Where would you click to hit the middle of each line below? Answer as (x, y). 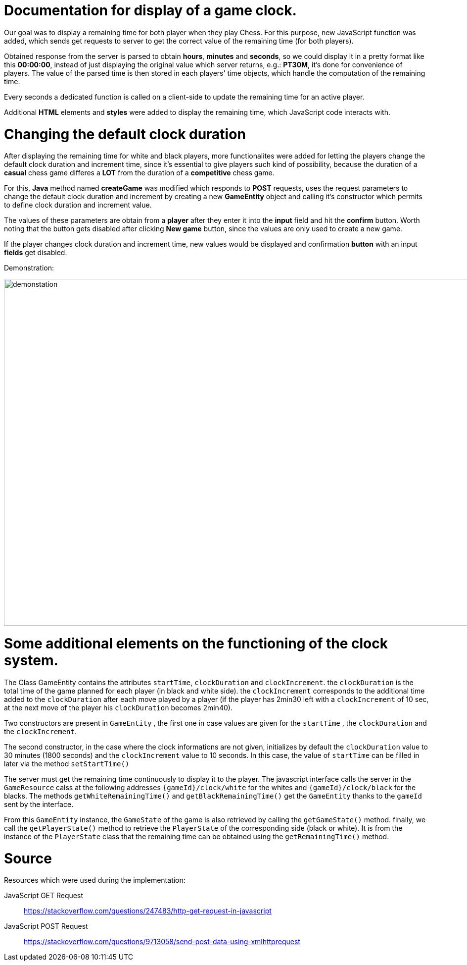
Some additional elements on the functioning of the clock (196, 643)
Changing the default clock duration (125, 134)
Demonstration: (29, 268)
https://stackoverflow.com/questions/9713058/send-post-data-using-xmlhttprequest (162, 942)
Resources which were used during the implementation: (95, 880)
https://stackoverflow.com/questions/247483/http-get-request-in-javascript (148, 911)
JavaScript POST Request (46, 926)
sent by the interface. (39, 804)
